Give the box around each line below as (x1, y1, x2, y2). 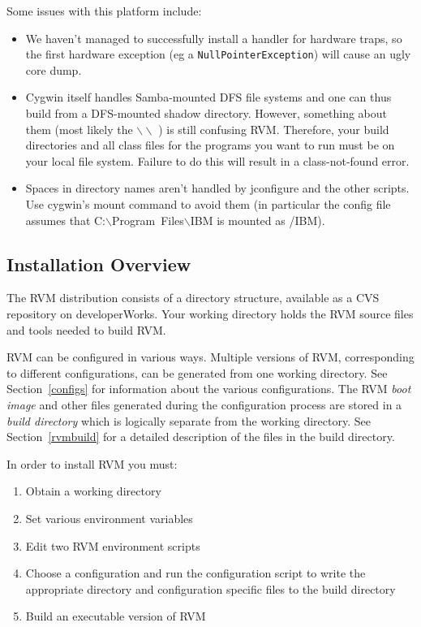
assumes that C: (25, 211, 106, 228)
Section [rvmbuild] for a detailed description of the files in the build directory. (6, 428, 395, 445)
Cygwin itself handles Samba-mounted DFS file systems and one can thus (25, 89, 392, 106)
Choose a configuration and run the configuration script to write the (25, 564, 366, 582)
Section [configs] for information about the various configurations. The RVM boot (6, 380, 411, 397)
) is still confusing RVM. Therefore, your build (158, 120, 389, 137)
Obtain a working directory (25, 482, 161, 499)
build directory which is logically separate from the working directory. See (6, 412, 371, 429)
